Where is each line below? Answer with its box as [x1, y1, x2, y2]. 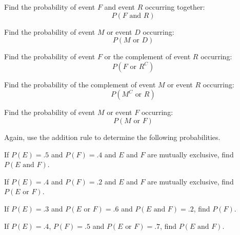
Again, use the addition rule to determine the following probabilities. [4, 131, 221, 142]
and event [104, 2, 135, 12]
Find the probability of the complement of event [4, 79, 156, 89]
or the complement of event [104, 51, 191, 62]
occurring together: [145, 2, 205, 12]
